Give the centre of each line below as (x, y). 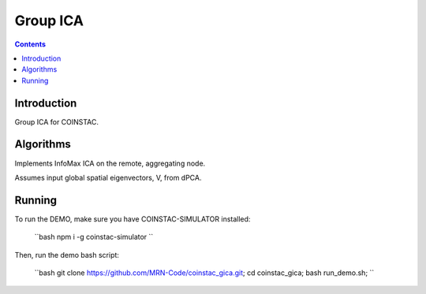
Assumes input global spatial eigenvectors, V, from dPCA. (108, 177)
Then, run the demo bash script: (67, 255)
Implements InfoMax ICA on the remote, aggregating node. (110, 163)
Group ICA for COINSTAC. (56, 121)
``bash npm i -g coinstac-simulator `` (94, 237)
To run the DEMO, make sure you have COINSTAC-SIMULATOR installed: (133, 219)
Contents (30, 44)
